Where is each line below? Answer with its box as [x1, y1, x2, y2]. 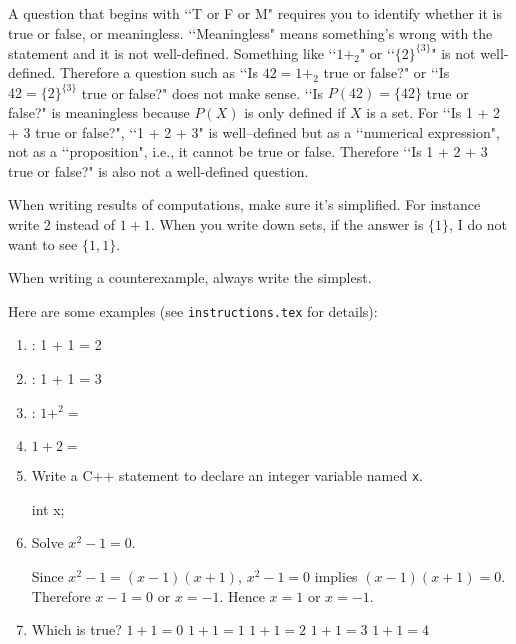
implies [314, 566, 358, 586]
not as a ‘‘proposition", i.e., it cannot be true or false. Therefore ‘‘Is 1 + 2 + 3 [8, 141, 488, 162]
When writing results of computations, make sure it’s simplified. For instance [8, 194, 481, 215]
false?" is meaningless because [8, 101, 190, 122]
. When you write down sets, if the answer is [150, 213, 424, 234]
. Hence [219, 585, 265, 606]
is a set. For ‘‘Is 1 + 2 [366, 101, 501, 122]
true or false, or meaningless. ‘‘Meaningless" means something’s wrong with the [8, 22, 493, 43]
